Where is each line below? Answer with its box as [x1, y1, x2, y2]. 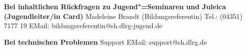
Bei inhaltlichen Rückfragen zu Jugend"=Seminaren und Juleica [4, 1, 226, 11]
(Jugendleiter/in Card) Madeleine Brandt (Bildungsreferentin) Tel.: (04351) [4, 11, 243, 21]
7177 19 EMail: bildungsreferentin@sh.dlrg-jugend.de [4, 20, 163, 31]
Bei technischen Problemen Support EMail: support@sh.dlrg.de [4, 36, 207, 47]
